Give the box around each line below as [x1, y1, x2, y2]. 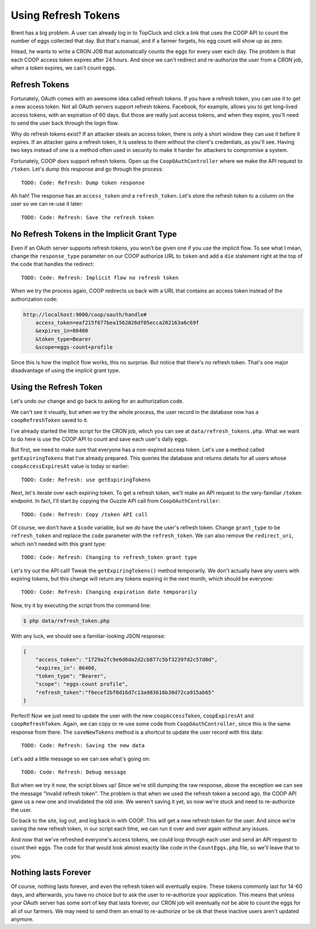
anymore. [11, 916, 34, 923]
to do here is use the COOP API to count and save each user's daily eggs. [11, 436, 188, 443]
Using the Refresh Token [11, 382, 102, 392]
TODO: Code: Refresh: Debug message [21, 769, 126, 776]
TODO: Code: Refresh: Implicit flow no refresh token [21, 274, 178, 281]
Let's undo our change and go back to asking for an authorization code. [11, 398, 184, 405]
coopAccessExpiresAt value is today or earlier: [11, 462, 129, 470]
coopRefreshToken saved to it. [11, 417, 88, 424]
